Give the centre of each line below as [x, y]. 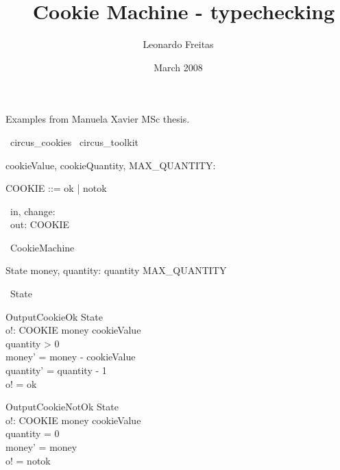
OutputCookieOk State [54, 316]
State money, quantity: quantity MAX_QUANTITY [116, 270]
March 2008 [178, 67]
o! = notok [28, 460]
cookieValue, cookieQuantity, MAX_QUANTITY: [111, 165]
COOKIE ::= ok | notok [56, 188]
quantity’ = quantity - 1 [56, 370]
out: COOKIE [40, 224]
